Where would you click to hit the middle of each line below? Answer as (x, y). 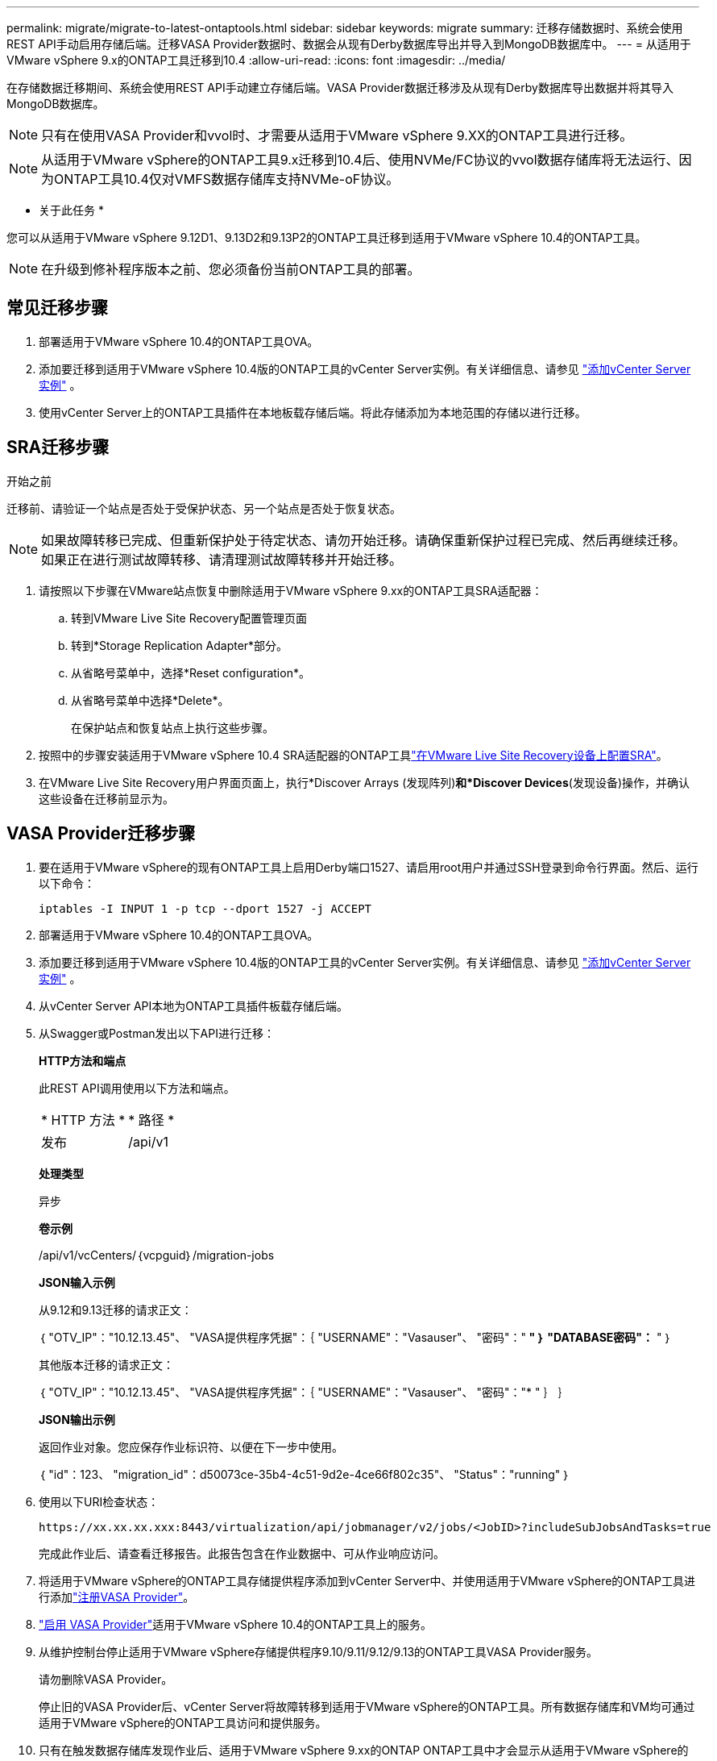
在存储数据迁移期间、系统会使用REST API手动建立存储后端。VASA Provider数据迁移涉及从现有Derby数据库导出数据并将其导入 (340, 87)
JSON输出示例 (77, 1419)
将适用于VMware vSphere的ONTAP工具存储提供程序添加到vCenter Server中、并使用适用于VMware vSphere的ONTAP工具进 (367, 1580)
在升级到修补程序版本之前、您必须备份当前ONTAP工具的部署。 (231, 269)
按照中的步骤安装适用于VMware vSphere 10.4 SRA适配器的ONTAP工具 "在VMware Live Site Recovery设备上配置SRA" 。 (353, 755)
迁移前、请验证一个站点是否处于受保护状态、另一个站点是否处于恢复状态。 (204, 508)
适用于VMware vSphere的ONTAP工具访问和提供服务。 (183, 1722)
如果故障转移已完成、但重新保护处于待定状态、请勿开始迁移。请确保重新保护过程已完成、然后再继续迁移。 (364, 540)
